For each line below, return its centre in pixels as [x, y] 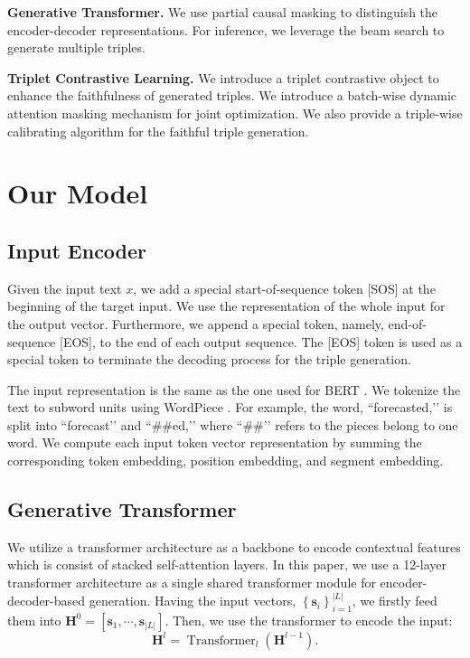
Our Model [78, 193]
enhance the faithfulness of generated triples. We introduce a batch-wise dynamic [232, 95]
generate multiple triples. [76, 47]
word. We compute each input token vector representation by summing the [215, 442]
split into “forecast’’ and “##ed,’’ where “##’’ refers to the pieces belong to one [233, 424]
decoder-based [47, 601]
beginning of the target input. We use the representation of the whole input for [226, 306]
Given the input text [65, 288]
